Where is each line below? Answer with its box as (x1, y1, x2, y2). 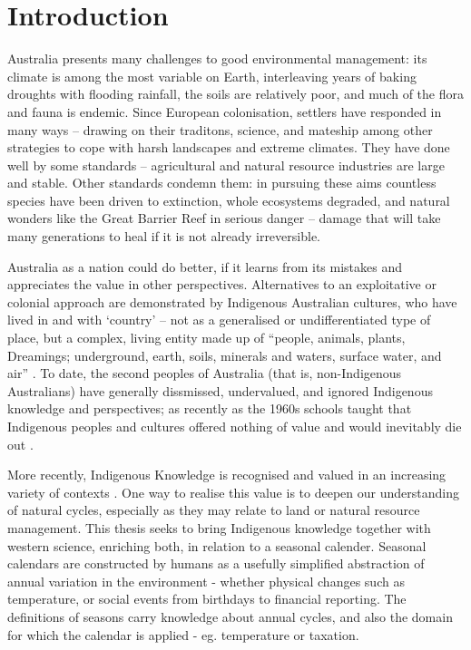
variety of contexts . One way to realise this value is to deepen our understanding (7, 482, 459, 501)
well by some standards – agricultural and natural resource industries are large (7, 155, 445, 174)
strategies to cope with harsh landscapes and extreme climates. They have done (7, 138, 450, 157)
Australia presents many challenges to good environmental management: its (7, 49, 427, 68)
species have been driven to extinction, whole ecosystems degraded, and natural (7, 190, 450, 209)
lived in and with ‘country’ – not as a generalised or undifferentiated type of (7, 310, 431, 329)
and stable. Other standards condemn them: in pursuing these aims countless (7, 173, 437, 192)
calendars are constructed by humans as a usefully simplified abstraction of (7, 554, 425, 573)
